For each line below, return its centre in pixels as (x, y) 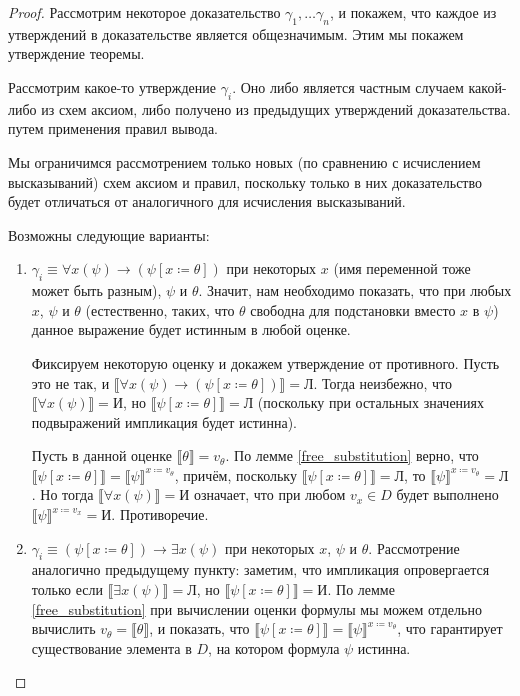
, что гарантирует (450, 628)
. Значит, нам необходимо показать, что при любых (355, 290)
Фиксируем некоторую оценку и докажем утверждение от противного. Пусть (265, 362)
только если (67, 589)
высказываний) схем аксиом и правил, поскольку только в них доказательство (245, 181)
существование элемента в (111, 647)
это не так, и (70, 382)
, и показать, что (199, 628)
